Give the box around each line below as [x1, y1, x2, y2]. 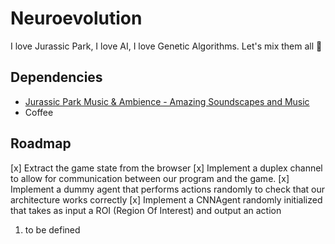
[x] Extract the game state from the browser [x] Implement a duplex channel [10, 162, 323, 174]
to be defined [24, 223, 81, 236]
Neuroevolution [10, 7, 143, 30]
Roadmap [10, 135, 72, 152]
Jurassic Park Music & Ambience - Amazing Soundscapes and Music [24, 95, 310, 107]
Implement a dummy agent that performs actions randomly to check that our [10, 183, 325, 195]
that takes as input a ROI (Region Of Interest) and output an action [10, 204, 282, 216]
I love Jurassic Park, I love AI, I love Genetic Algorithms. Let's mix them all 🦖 [10, 40, 323, 52]
